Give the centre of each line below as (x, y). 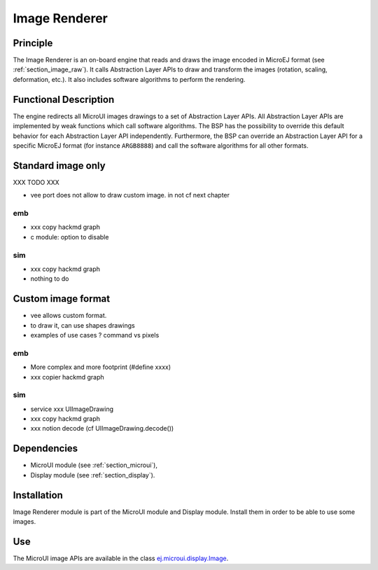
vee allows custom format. (69, 316)
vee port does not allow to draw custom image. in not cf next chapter (130, 195)
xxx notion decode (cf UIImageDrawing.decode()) (102, 429)
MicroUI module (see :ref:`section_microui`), (94, 465)
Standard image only (59, 166)
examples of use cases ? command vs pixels (95, 335)
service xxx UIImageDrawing (72, 409)
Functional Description (64, 99)
